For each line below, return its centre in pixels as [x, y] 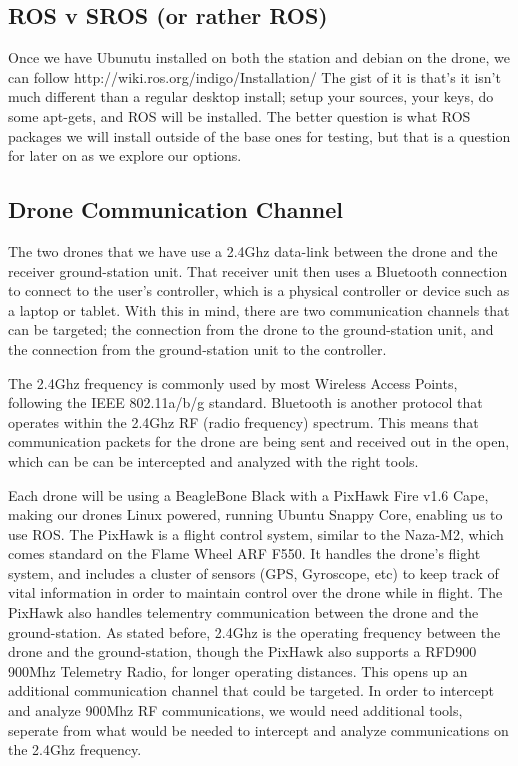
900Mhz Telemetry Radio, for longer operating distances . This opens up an [238, 670]
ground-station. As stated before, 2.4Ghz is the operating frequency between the [254, 631]
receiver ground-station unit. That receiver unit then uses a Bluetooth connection [258, 270]
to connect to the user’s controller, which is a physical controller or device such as [259, 290]
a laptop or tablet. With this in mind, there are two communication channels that [259, 309]
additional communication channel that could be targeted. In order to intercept [251, 690]
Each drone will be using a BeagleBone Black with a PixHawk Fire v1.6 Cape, [248, 494]
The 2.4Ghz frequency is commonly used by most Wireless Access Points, [233, 382]
